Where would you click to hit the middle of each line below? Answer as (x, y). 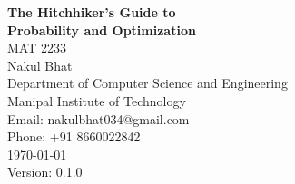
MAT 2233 (37, 48)
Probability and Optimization (102, 29)
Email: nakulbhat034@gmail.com (98, 118)
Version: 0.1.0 (45, 172)
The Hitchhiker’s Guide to (92, 12)
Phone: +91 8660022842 (74, 136)
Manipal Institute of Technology (97, 100)
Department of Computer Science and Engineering (147, 83)
